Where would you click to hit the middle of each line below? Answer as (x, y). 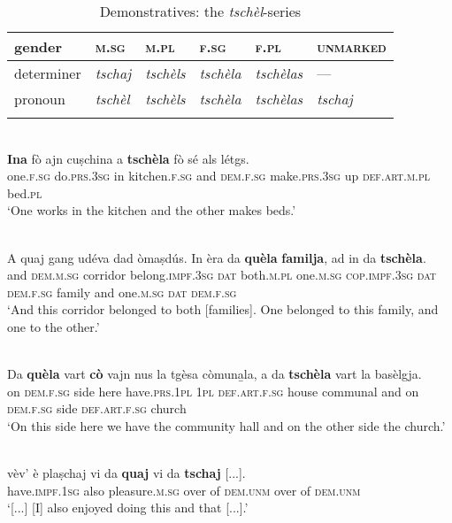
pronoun (40, 99)
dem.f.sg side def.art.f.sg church (97, 408)
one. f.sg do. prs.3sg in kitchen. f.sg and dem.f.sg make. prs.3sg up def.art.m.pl (219, 176)
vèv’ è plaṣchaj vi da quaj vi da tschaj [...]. (126, 473)
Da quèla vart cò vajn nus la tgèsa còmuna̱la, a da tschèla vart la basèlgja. (215, 374)
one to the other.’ (54, 326)
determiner (48, 73)
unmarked (352, 46)
